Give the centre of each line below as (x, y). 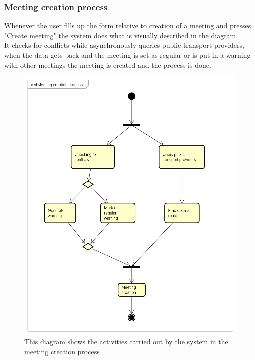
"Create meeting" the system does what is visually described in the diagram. (121, 35)
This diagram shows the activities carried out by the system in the (126, 342)
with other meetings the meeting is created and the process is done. (108, 64)
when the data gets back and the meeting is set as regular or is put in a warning (127, 55)
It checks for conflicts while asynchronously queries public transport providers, (124, 45)
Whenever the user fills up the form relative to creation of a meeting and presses (128, 25)
